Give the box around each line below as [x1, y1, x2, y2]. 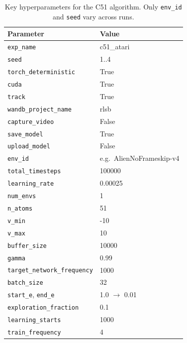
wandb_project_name [7, 106, 72, 113]
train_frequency [7, 329, 61, 336]
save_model [7, 130, 43, 138]
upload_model [7, 143, 50, 150]
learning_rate [7, 180, 54, 188]
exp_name [7, 44, 36, 51]
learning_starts [7, 317, 61, 324]
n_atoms [7, 205, 33, 212]
